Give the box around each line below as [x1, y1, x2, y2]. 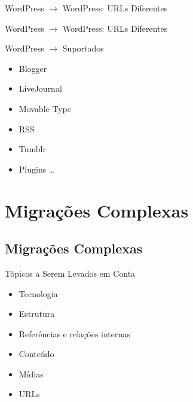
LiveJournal [19, 82, 62, 95]
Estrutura [19, 307, 55, 320]
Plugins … [19, 162, 55, 175]
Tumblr [19, 143, 46, 155]
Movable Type [19, 102, 71, 114]
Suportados [62, 42, 104, 55]
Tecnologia [19, 287, 58, 300]
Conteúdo [19, 347, 54, 360]
